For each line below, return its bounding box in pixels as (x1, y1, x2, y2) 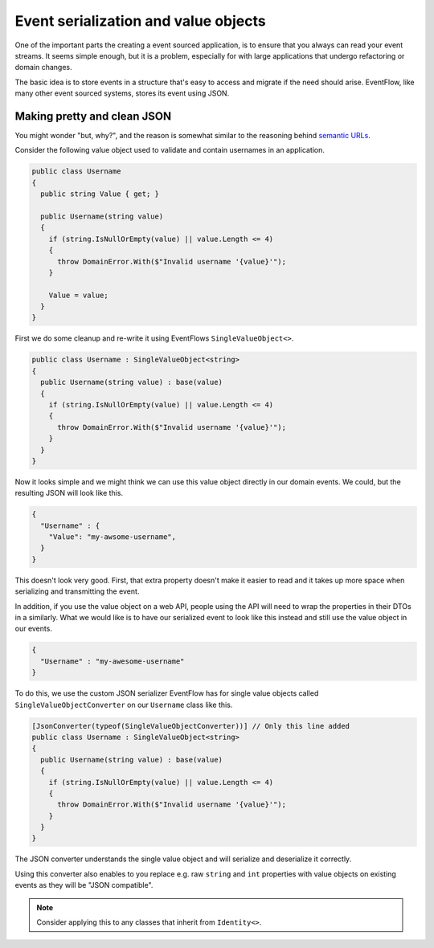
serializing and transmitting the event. (14, 586, 140, 596)
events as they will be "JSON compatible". (14, 881, 154, 890)
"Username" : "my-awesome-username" (40, 656, 185, 666)
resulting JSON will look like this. (14, 488, 124, 498)
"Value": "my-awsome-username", (48, 533, 177, 541)
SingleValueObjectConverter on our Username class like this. (14, 700, 233, 709)
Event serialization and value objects (14, 12, 266, 30)
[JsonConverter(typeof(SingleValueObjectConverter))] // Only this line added (31, 721, 350, 730)
